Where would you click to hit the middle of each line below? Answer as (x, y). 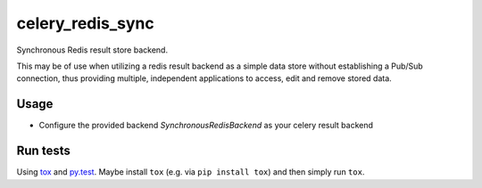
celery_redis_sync (86, 23)
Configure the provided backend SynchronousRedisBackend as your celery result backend (206, 126)
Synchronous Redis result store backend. (92, 50)
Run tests (43, 151)
